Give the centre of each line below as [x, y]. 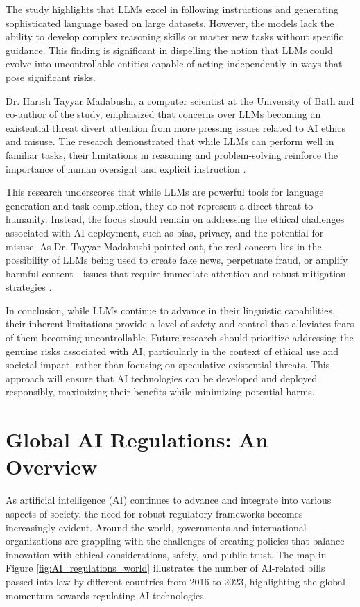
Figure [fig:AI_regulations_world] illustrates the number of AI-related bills [165, 568]
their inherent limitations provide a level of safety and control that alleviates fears [180, 324]
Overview [52, 467]
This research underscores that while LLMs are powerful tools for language [165, 192]
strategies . [29, 287]
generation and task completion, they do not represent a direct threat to [160, 205]
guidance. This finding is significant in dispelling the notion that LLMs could [169, 50]
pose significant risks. [51, 77]
